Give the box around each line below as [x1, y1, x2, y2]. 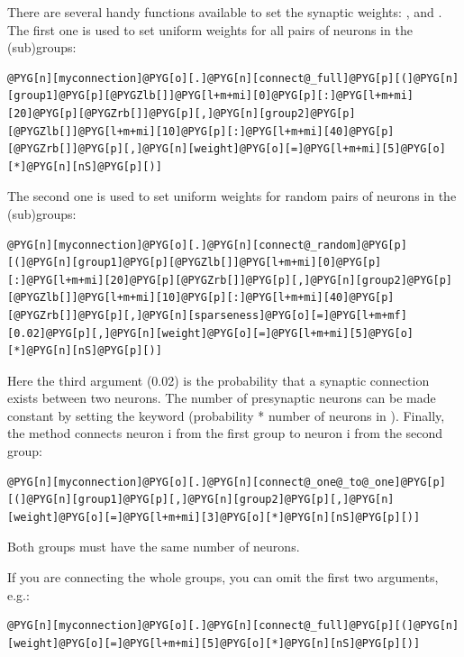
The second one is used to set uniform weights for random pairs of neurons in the [7, 187, 457, 205]
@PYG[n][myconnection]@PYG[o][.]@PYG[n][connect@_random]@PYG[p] [7, 238, 407, 251]
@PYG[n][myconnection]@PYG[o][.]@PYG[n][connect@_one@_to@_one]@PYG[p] [7, 475, 446, 488]
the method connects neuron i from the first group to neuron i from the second [7, 424, 443, 443]
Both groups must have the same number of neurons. [7, 537, 300, 556]
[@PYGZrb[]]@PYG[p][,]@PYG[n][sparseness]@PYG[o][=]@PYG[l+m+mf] [7, 308, 407, 322]
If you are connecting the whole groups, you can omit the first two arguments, [7, 568, 439, 587]
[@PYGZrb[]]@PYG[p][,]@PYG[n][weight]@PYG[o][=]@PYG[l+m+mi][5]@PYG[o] [7, 142, 446, 156]
